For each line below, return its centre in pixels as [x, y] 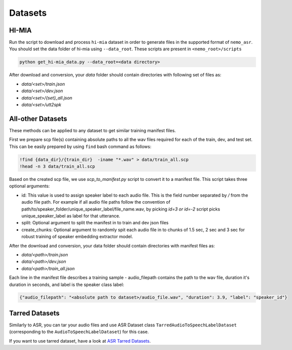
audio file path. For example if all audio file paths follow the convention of [96, 202]
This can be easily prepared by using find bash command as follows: [80, 146]
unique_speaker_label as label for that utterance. [71, 216]
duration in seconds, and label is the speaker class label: [67, 284]
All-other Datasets [38, 119]
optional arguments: [30, 186]
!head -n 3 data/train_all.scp [57, 167]
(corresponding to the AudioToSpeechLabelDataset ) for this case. [79, 332]
